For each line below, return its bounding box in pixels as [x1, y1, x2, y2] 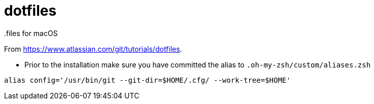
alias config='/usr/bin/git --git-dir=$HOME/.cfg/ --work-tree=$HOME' [4, 76, 291, 84]
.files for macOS [4, 28, 58, 38]
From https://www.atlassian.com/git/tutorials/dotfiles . [4, 44, 182, 53]
